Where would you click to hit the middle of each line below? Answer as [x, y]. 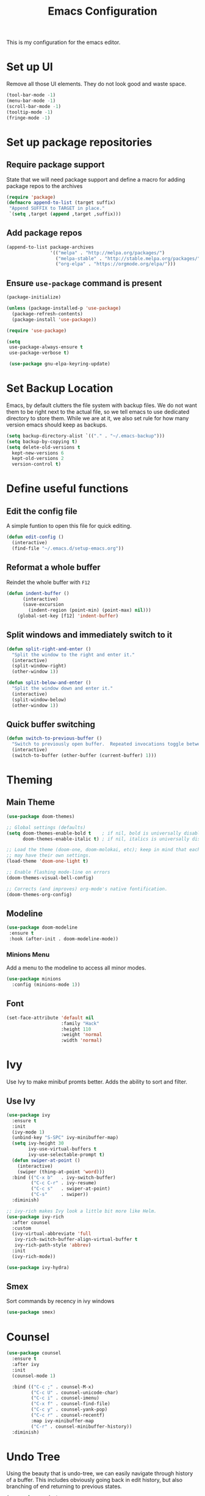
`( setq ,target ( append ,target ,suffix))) [65, 214]
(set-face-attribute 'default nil [50, 1018]
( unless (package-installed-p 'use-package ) [64, 308]
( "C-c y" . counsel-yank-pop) [69, 1410]
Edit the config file [42, 511]
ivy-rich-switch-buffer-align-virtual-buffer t [76, 1240]
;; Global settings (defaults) [46, 827]
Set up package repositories [79, 142]
